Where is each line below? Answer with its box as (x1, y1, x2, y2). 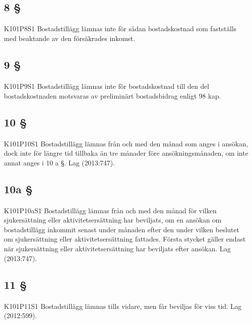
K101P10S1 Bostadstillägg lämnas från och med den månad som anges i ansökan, (4, 138, 248, 148)
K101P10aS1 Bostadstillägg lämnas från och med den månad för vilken (4, 205, 217, 215)
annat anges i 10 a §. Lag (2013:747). (4, 157, 115, 167)
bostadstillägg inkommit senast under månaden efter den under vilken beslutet (4, 224, 239, 234)
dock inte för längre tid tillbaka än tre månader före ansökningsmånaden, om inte (4, 148, 249, 158)
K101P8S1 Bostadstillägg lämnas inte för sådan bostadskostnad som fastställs (4, 23, 237, 34)
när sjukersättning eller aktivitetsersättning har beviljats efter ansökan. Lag (4, 243, 231, 254)
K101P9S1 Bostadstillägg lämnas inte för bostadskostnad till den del (4, 81, 210, 91)
